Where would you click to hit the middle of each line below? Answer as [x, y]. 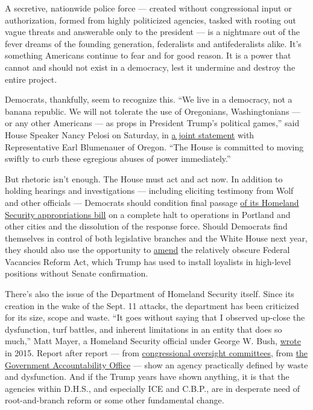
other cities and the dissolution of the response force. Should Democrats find [146, 226]
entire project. [31, 79]
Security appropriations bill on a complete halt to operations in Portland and [148, 214]
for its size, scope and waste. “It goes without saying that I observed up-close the [155, 317]
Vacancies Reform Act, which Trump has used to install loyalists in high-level [148, 261]
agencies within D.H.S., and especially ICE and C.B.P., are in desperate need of [153, 388]
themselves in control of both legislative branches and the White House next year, [156, 238]
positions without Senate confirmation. [77, 273]
